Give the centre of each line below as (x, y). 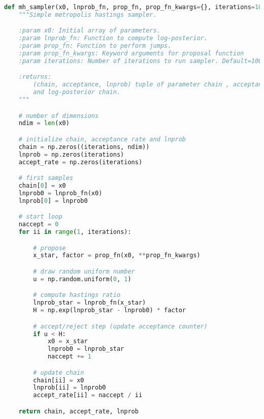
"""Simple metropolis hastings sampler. (88, 14)
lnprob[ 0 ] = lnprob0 (53, 201)
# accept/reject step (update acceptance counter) (120, 326)
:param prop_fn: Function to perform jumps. (95, 46)
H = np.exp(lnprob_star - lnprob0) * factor (110, 310)
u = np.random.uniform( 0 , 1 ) (82, 279)
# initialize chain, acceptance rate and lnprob (102, 139)
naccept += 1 (69, 357)
